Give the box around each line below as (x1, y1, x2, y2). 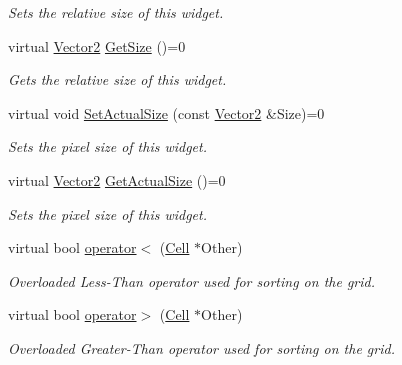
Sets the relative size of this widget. (8, 2, 224, 22)
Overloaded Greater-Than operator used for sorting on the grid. (8, 337, 395, 358)
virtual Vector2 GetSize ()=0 (8, 35, 186, 56)
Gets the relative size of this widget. (8, 69, 227, 90)
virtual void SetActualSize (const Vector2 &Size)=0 (8, 102, 325, 123)
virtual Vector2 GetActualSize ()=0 (8, 169, 226, 190)
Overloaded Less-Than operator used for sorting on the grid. (8, 270, 375, 291)
